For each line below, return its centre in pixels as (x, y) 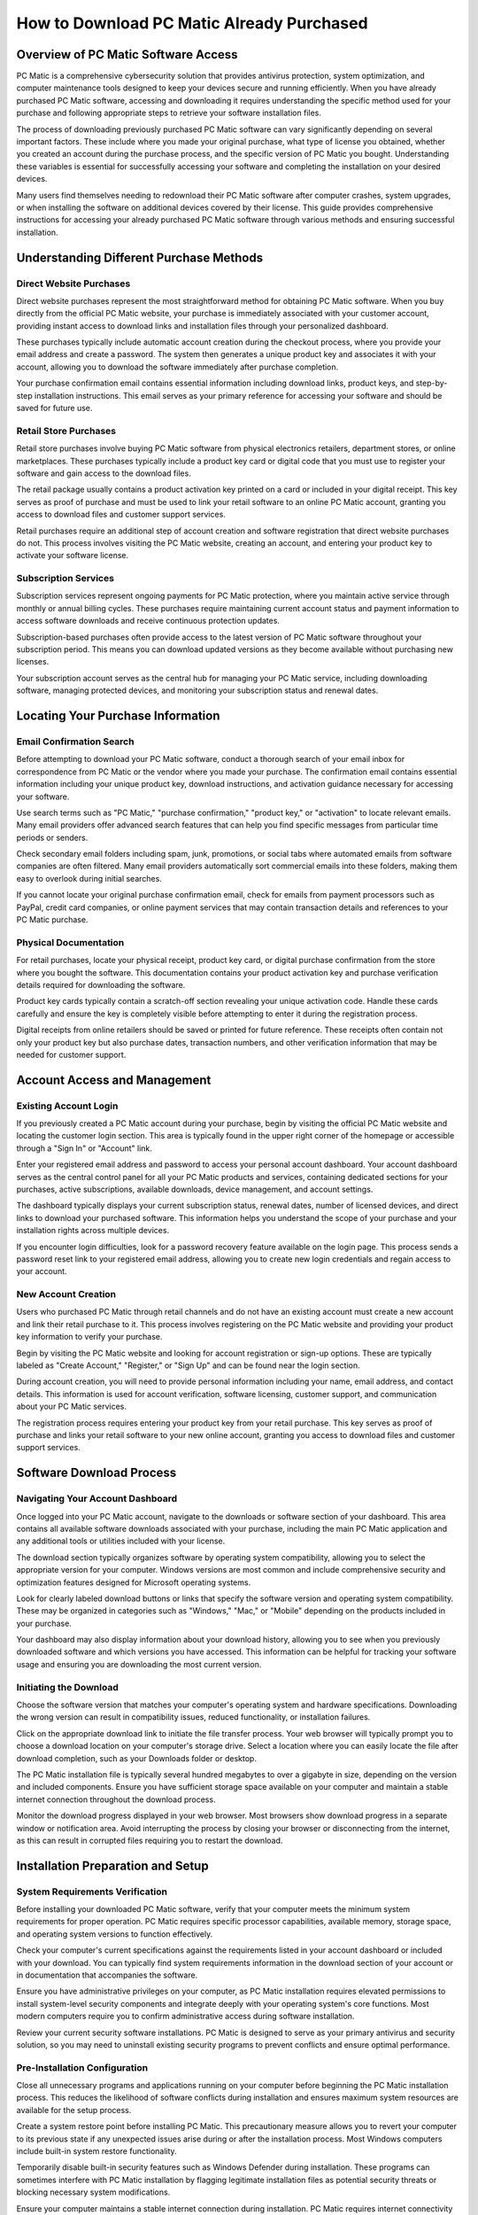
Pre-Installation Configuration (82, 2067)
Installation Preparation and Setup (112, 1865)
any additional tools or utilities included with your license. (121, 1541)
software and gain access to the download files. (104, 473)
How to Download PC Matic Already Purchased (192, 23)
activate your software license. (73, 556)
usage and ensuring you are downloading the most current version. (139, 1664)
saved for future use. (54, 408)
